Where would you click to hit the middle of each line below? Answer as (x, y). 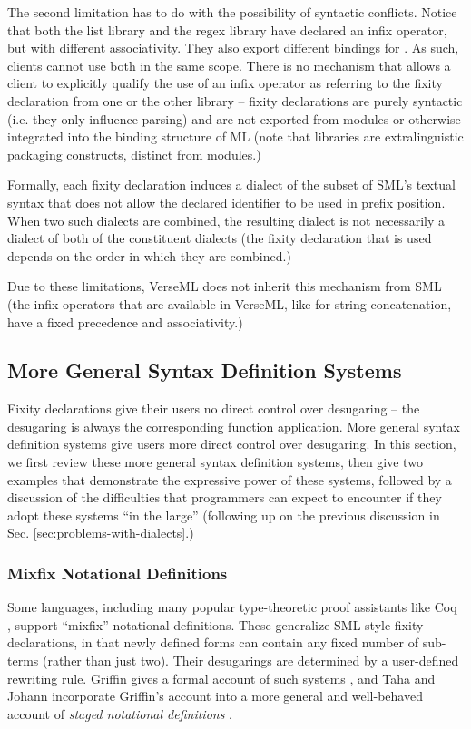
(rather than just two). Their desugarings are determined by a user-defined (250, 661)
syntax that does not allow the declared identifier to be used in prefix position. (226, 202)
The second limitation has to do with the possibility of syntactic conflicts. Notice (232, 12)
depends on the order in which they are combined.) (149, 255)
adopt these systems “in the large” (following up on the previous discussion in (224, 515)
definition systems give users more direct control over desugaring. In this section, (232, 444)
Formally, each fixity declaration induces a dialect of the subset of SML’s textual (231, 185)
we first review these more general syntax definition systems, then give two (215, 462)
